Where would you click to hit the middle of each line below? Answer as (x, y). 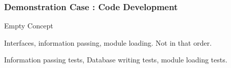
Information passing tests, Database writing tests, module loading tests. (116, 60)
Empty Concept (29, 26)
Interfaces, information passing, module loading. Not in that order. (108, 42)
